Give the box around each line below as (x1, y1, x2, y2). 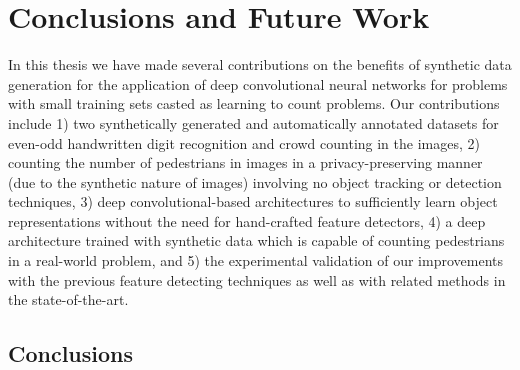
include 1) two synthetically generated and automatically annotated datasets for (8, 112, 499, 133)
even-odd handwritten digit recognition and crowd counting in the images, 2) (8, 132, 480, 153)
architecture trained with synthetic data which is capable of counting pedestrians (8, 230, 505, 251)
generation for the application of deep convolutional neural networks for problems (8, 73, 508, 94)
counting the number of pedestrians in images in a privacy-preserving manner (8, 152, 483, 173)
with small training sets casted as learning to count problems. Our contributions (8, 93, 500, 114)
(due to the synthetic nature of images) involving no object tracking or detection (8, 171, 502, 192)
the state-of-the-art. (8, 289, 129, 310)
